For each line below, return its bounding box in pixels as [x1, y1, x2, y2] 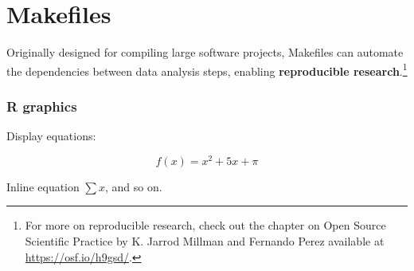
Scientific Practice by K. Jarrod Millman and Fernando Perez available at [25, 233, 385, 249]
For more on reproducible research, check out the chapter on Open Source [25, 217, 386, 234]
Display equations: [6, 128, 96, 144]
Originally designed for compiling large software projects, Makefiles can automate [6, 44, 404, 61]
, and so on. [104, 178, 162, 194]
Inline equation [6, 178, 80, 194]
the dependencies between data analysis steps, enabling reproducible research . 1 [6, 60, 408, 79]
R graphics [6, 96, 77, 116]
